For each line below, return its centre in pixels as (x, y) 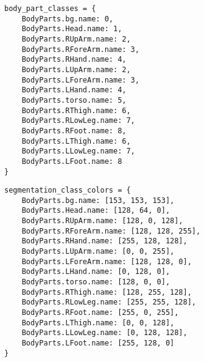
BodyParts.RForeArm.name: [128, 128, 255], (111, 231)
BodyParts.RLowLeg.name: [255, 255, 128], (109, 302)
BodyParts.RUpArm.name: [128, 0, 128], (102, 221)
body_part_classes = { (50, 9)
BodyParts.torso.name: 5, (74, 100)
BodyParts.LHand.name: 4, (74, 90)
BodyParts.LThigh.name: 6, (76, 141)
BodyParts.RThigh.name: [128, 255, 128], (107, 292)
